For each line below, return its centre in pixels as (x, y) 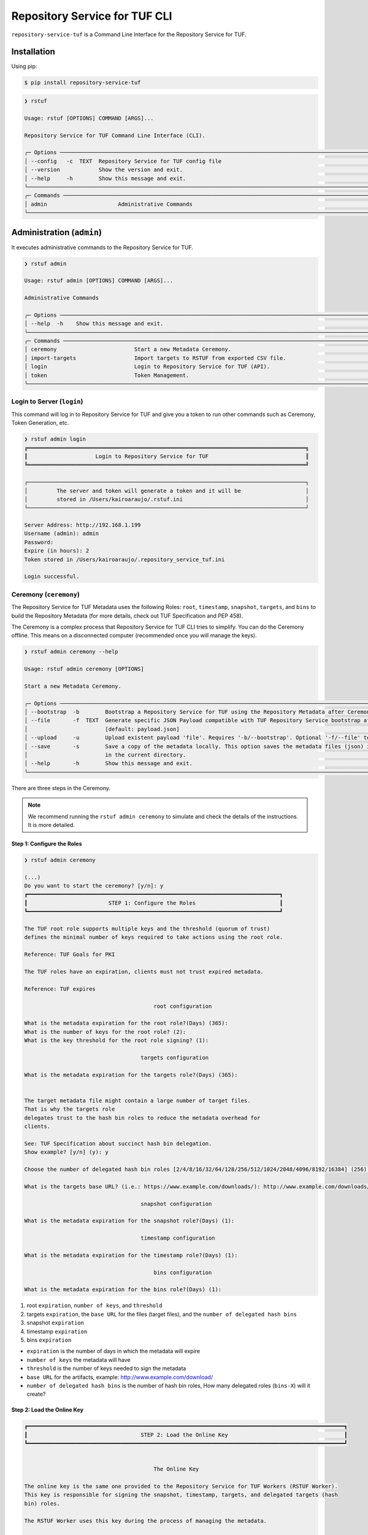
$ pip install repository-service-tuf (82, 83)
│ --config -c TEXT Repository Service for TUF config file (123, 161)
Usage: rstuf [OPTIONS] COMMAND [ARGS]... (89, 118)
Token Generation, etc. (40, 423)
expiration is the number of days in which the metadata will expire (113, 1351)
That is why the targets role (70, 1109)
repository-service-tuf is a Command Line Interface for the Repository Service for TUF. (129, 34)
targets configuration (175, 1057)
